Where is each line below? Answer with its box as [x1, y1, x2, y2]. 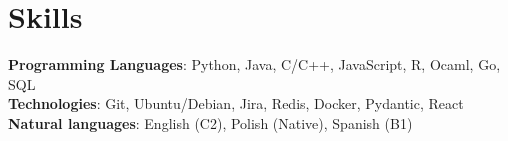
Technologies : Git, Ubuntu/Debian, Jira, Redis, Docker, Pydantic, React [8, 93, 464, 114]
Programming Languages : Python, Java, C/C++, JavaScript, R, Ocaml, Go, [8, 54, 501, 75]
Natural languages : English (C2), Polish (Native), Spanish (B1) [8, 112, 413, 133]
